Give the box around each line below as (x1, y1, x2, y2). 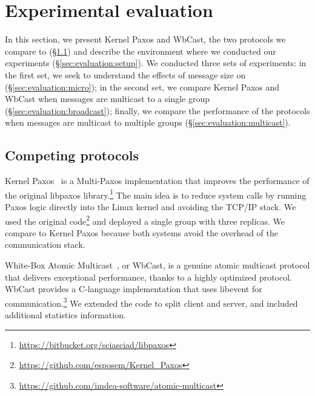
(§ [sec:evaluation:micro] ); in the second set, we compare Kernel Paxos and (5, 80, 280, 93)
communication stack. (5, 238, 85, 251)
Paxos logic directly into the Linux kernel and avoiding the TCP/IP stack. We (5, 200, 296, 213)
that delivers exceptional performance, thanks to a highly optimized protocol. (5, 270, 293, 283)
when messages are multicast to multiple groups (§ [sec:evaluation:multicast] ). (5, 116, 291, 129)
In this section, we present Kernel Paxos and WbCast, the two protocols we (5, 33, 286, 46)
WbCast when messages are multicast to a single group (5, 92, 210, 105)
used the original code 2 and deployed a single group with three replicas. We (5, 213, 285, 227)
